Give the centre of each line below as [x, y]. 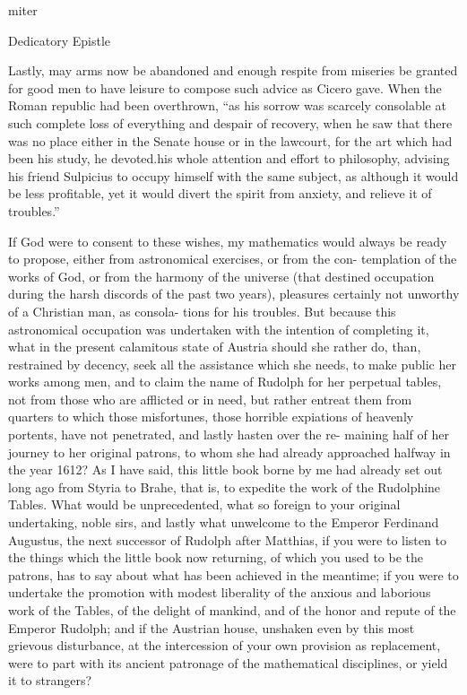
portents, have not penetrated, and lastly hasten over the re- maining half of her [229, 434]
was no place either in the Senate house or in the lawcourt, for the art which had [230, 140]
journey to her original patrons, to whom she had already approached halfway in [229, 452]
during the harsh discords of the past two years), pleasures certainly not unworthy [234, 294]
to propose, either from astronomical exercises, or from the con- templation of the [233, 259]
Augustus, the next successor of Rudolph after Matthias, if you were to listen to [227, 539]
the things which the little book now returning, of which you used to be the [216, 557]
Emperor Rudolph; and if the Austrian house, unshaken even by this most [212, 627]
